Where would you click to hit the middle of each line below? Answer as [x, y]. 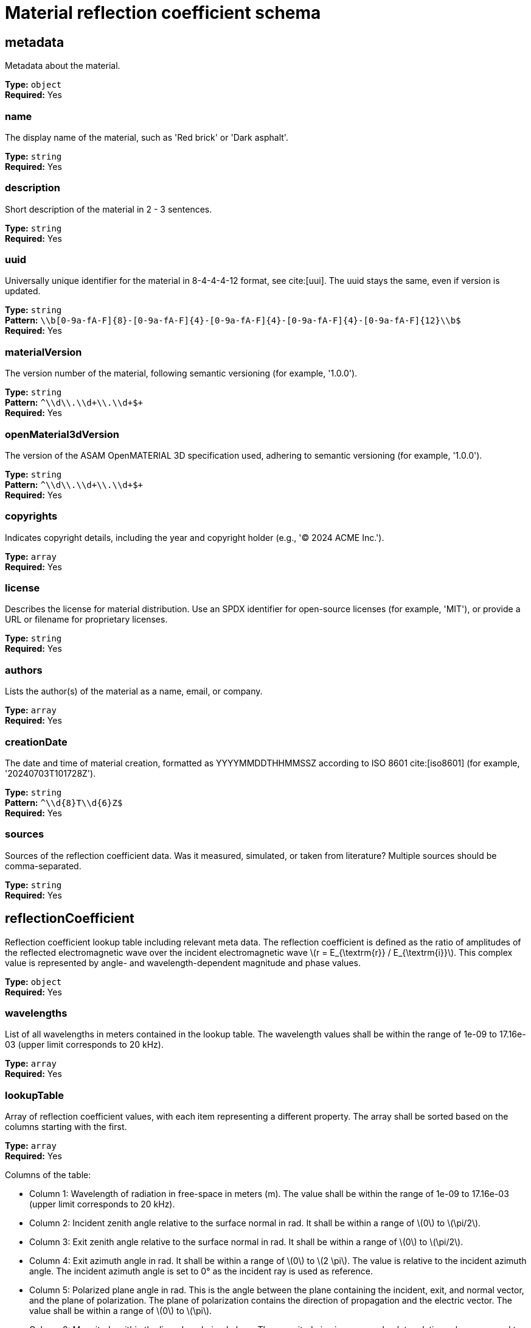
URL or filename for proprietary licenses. [86, 620]
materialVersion [43, 352]
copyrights [31, 516]
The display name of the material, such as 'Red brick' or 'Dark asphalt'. [147, 137]
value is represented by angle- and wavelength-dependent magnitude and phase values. [183, 962]
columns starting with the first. [66, 1127]
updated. [23, 291]
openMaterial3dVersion [62, 434]
